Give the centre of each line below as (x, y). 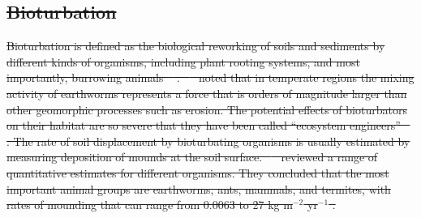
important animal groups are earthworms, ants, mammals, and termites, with (199, 188)
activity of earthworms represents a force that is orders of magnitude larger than (207, 93)
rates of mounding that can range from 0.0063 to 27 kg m (150, 205)
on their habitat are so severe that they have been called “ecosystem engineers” (204, 125)
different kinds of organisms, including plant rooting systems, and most (183, 61)
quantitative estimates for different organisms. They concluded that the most (198, 172)
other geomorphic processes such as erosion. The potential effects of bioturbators (207, 109)
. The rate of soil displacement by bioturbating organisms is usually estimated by (208, 141)
